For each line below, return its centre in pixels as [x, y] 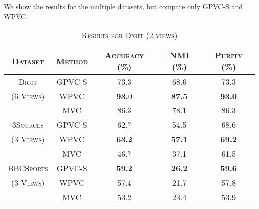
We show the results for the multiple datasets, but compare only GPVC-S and [124, 6]
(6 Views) [28, 96]
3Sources [28, 125]
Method [72, 61]
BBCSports [28, 168]
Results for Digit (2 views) [129, 35]
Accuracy [124, 55]
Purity [229, 55]
